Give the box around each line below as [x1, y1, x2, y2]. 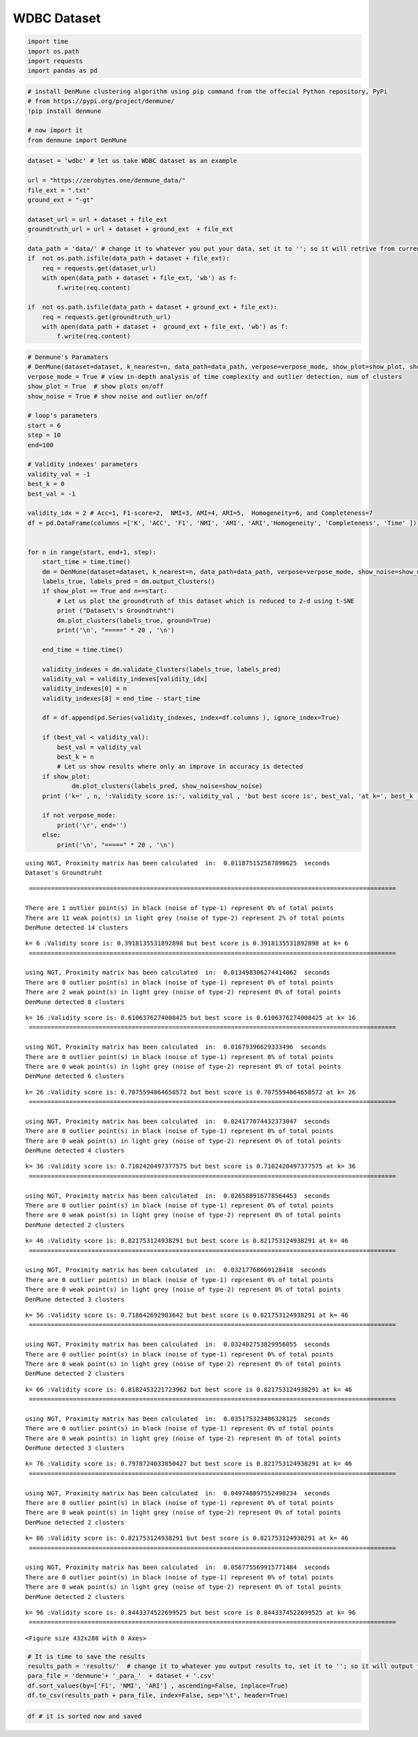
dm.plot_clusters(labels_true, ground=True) [56, 617, 212, 624]
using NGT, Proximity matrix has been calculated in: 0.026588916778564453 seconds [25, 1191, 330, 1200]
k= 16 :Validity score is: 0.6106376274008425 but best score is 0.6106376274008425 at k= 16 [25, 1014, 356, 1022]
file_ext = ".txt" [27, 186, 91, 194]
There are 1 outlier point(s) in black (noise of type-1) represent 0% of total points [25, 904, 334, 912]
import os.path [27, 47, 79, 55]
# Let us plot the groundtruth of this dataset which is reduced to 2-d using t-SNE [56, 596, 355, 605]
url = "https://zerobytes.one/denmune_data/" [27, 176, 186, 185]
